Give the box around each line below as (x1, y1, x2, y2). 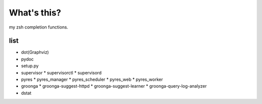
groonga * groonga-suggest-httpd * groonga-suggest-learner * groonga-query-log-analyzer (21, 83, 207, 89)
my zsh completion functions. (9, 24, 68, 30)
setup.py (21, 63, 39, 69)
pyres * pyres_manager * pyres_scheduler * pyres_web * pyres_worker (21, 76, 163, 82)
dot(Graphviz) (21, 49, 49, 55)
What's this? (9, 7, 62, 18)
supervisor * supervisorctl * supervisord (21, 70, 102, 75)
